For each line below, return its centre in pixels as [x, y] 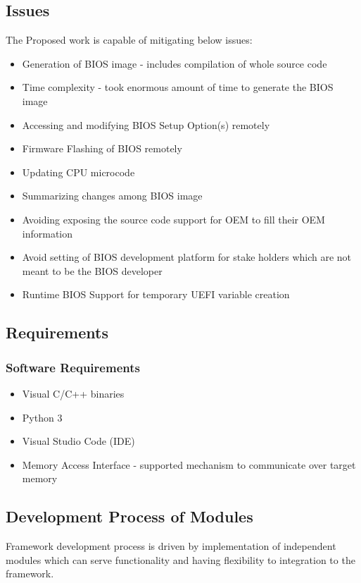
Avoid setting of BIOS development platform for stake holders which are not [187, 257]
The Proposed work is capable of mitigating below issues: [129, 40]
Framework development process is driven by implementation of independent [171, 546]
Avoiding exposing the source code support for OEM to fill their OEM [173, 219]
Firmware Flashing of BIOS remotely [102, 148]
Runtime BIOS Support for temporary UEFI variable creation [156, 294]
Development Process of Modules [129, 516]
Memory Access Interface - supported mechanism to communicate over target [189, 464]
